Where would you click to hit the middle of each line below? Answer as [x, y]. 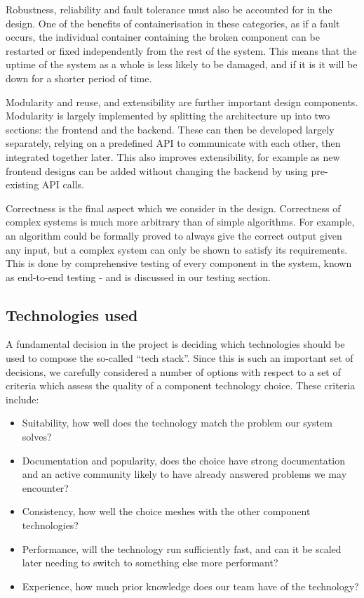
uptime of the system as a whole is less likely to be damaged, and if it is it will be [182, 64]
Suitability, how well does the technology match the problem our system [177, 423]
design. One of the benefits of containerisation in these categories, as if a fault [173, 23]
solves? [37, 437]
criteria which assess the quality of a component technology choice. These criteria [181, 385]
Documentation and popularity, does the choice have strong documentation [183, 460]
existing [22, 184]
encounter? [45, 487]
